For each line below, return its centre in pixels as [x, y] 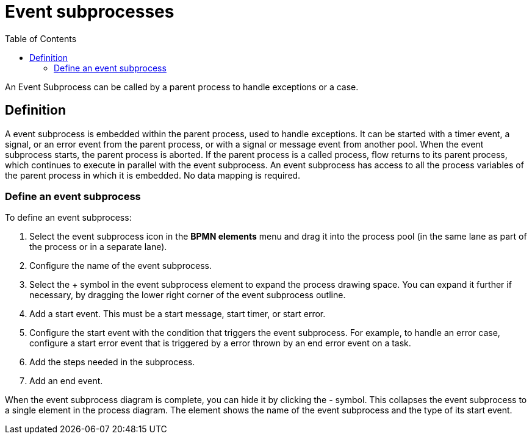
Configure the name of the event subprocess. [121, 266]
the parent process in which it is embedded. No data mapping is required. [153, 175]
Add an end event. [66, 381]
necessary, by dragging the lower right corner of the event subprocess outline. [188, 295]
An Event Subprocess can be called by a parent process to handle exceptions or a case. [182, 87]
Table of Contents [41, 38]
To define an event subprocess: [68, 218]
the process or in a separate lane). [98, 247]
